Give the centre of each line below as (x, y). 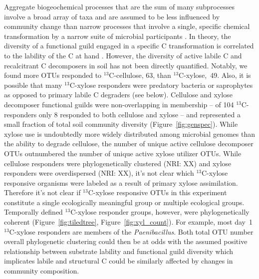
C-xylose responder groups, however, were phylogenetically (160, 212)
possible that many (33, 85)
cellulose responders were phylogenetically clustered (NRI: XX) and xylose (118, 163)
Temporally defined (33, 212)
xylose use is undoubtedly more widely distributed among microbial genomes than (129, 134)
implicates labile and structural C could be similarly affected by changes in (119, 261)
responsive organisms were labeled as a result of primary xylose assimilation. (121, 182)
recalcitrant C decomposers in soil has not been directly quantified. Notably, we (126, 65)
